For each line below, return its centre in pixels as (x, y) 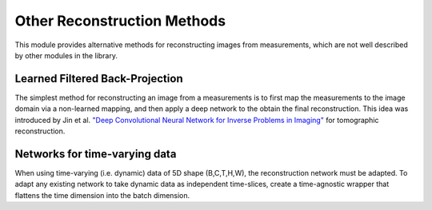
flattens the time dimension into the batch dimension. (102, 195)
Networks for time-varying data (96, 154)
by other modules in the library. (66, 55)
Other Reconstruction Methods (120, 21)
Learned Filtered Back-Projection (99, 79)
